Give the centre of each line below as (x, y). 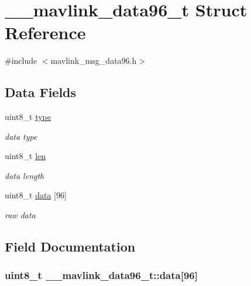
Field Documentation (70, 247)
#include (21, 61)
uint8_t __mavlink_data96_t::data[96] (101, 275)
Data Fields (41, 92)
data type (21, 136)
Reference (45, 32)
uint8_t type (28, 117)
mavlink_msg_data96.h (94, 61)
